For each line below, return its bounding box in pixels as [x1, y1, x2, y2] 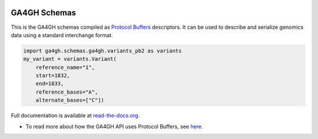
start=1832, [35, 72, 71, 79]
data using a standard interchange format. [11, 31, 113, 38]
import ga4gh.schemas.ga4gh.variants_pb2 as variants [23, 47, 182, 54]
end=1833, [35, 80, 64, 87]
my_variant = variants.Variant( [23, 56, 117, 62]
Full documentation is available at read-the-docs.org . [11, 112, 140, 119]
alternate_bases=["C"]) [35, 97, 104, 104]
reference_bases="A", [35, 88, 98, 95]
